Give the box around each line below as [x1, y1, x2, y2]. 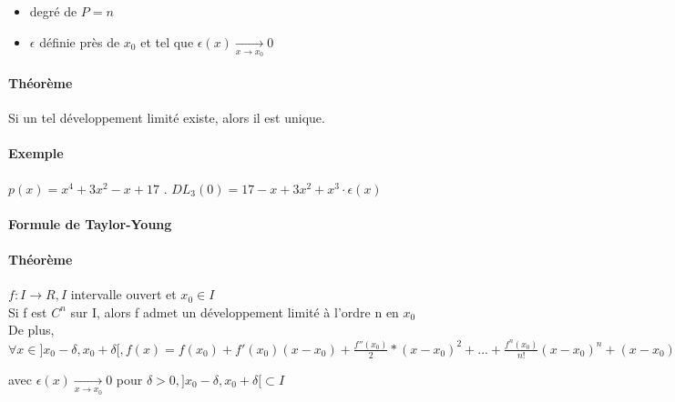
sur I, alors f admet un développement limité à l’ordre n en [70, 302, 399, 321]
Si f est [8, 302, 47, 321]
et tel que [140, 32, 194, 51]
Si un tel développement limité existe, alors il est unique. [8, 108, 325, 127]
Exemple [8, 144, 64, 163]
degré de [29, 2, 77, 20]
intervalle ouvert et [70, 285, 177, 304]
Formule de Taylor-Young [8, 214, 172, 233]
